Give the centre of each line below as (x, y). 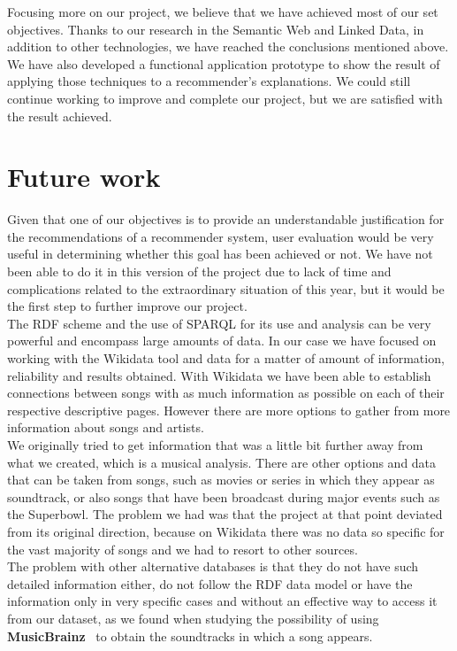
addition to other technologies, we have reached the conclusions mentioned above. (228, 46)
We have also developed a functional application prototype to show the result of (224, 63)
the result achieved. (60, 116)
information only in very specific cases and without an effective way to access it (222, 601)
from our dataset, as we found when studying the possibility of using (193, 618)
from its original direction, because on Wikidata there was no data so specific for (226, 531)
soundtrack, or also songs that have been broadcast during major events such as (224, 496)
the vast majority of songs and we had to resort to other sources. (183, 549)
